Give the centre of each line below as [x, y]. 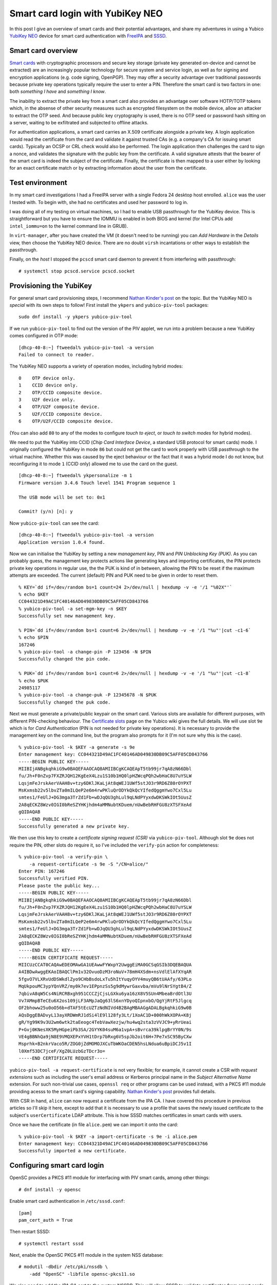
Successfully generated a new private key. [74, 827]
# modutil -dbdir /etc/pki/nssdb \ [63, 1267]
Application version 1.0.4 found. [62, 542]
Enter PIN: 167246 [42, 871]
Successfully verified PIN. [54, 878]
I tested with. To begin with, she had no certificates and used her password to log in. [99, 202]
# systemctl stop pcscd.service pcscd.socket [77, 271]
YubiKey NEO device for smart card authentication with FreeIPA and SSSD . [88, 35]
